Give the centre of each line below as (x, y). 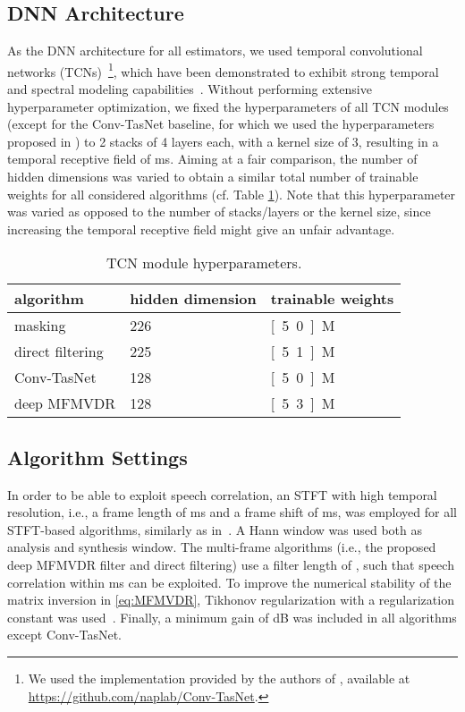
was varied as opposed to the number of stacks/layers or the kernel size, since (219, 212)
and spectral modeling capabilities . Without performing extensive (190, 89)
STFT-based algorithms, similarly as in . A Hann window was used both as (215, 529)
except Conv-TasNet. (65, 635)
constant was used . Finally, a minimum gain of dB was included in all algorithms (232, 617)
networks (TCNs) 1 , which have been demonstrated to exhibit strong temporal (223, 70)
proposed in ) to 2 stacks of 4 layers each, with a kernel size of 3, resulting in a (223, 141)
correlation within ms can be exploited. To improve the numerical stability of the (229, 582)
